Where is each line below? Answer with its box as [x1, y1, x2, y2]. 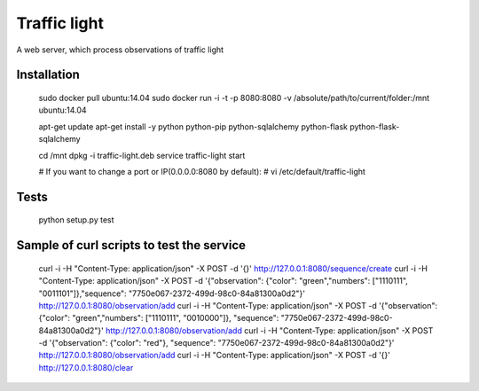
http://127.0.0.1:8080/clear [38, 362, 134, 372]
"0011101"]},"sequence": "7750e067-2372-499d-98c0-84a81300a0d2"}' [38, 288, 306, 299]
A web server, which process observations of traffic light [16, 44, 224, 55]
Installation [16, 67, 80, 82]
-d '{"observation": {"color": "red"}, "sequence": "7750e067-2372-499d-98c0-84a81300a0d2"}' [38, 338, 395, 348]
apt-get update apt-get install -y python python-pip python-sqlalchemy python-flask [38, 121, 348, 132]
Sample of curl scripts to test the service [16, 238, 247, 253]
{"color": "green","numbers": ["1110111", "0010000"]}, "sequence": [38, 313, 279, 324]
